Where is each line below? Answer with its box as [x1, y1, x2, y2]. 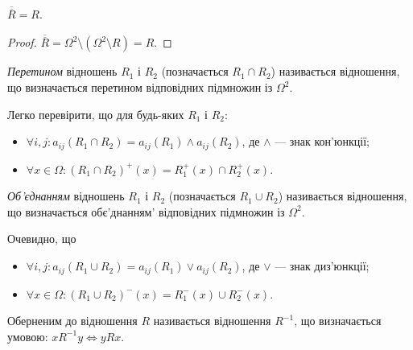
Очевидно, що [7, 230, 76, 247]
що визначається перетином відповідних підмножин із [7, 79, 273, 96]
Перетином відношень [7, 63, 118, 80]
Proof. [7, 34, 37, 51]
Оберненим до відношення [7, 312, 138, 329]
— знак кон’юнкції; [275, 133, 370, 150]
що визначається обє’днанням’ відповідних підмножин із [7, 203, 285, 220]
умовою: [7, 327, 48, 344]
